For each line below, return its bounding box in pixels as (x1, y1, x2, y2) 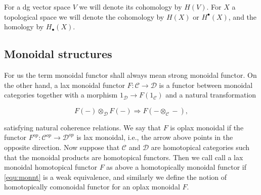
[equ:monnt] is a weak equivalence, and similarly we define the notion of (4, 171, 227, 182)
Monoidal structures (4, 46, 112, 62)
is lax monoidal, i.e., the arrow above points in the (76, 132, 233, 142)
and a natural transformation (165, 89, 256, 100)
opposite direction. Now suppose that (4, 141, 120, 152)
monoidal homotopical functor (4, 162, 98, 172)
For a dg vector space (4, 2, 70, 12)
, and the (228, 11, 257, 22)
